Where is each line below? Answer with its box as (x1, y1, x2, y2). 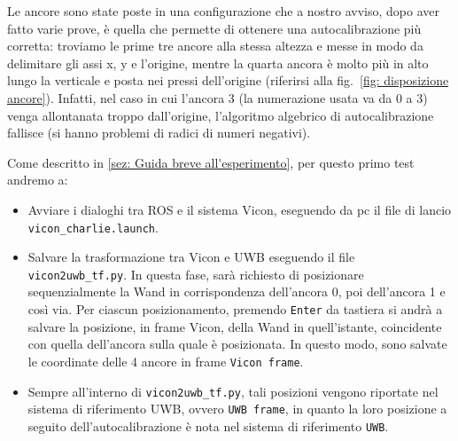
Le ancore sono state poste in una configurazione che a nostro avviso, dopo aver (7, 2, 439, 20)
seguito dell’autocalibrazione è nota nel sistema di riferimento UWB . (27, 416, 389, 435)
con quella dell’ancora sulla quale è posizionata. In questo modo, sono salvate (27, 335, 447, 353)
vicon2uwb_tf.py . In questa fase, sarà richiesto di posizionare (27, 264, 364, 283)
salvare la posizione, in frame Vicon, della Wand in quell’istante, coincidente (27, 317, 442, 335)
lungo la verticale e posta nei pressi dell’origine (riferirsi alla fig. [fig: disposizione (7, 71, 449, 90)
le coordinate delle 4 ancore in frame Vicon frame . (27, 351, 304, 370)
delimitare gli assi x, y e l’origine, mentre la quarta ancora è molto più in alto (7, 53, 429, 72)
